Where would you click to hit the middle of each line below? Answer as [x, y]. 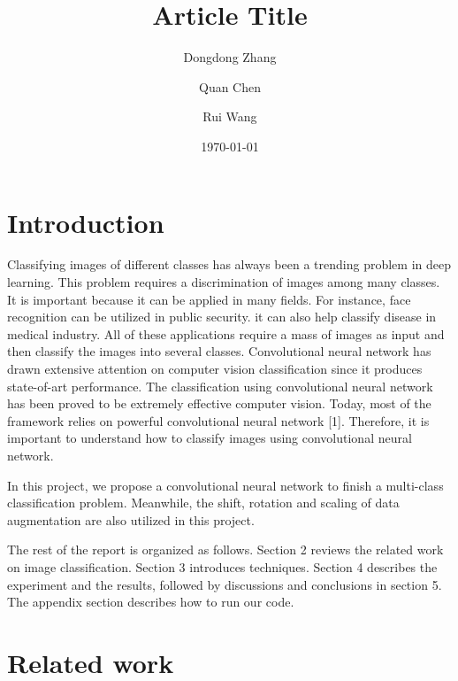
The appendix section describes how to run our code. [151, 602]
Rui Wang [230, 116]
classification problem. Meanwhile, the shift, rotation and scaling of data [203, 503]
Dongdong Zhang [230, 57]
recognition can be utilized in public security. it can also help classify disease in [222, 317]
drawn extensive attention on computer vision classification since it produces [215, 368]
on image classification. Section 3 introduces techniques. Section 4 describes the [222, 566]
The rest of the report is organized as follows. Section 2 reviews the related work [225, 549]
